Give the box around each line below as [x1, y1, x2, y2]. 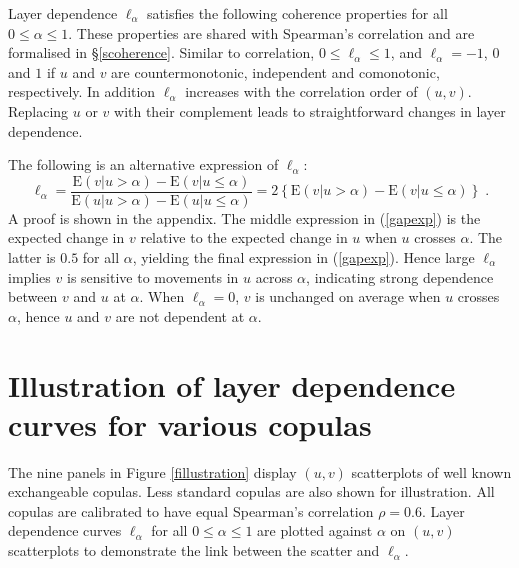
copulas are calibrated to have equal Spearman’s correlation [8, 500, 374, 521]
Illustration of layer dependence [8, 364, 456, 405]
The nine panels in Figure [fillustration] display [8, 461, 297, 482]
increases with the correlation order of [185, 81, 418, 102]
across [255, 266, 293, 287]
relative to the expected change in [140, 227, 348, 248]
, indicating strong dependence [306, 266, 494, 287]
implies [8, 266, 51, 287]
